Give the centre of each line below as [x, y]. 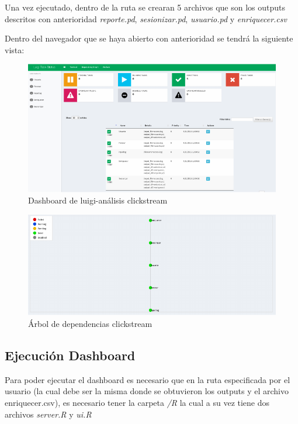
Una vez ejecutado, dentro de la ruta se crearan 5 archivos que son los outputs [145, 7]
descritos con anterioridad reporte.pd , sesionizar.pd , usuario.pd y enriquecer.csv [146, 18]
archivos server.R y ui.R [48, 414]
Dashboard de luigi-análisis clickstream [98, 200]
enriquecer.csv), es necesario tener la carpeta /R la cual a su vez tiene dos [137, 402]
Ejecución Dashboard [70, 355]
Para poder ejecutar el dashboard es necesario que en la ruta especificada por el [148, 379]
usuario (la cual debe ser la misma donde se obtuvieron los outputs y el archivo [147, 391]
